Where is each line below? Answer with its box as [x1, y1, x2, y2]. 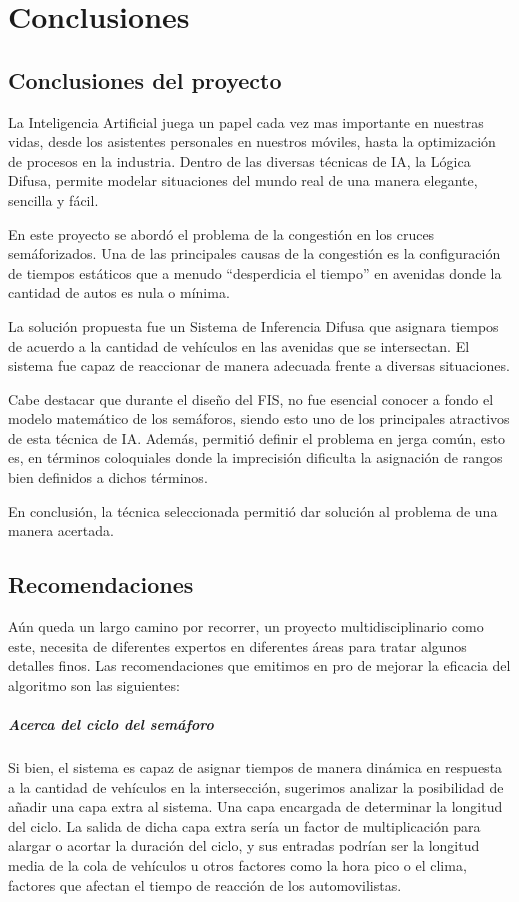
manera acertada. [8, 520, 114, 541]
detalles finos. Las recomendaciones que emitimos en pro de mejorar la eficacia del [8, 655, 511, 676]
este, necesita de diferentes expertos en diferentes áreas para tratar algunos [8, 635, 467, 656]
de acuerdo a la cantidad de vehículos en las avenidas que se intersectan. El [8, 335, 470, 356]
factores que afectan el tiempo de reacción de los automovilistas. [8, 874, 402, 895]
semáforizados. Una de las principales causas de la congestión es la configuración [8, 243, 501, 264]
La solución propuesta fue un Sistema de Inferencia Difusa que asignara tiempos [8, 315, 499, 336]
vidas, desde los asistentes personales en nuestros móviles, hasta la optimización [8, 131, 496, 152]
